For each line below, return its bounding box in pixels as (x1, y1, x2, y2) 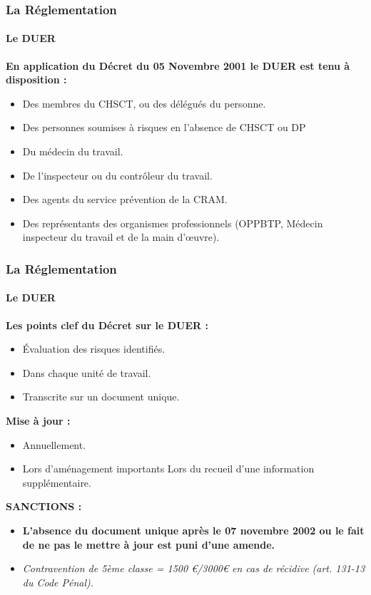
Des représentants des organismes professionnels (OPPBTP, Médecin (22, 215, 323, 230)
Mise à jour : (6, 413, 71, 428)
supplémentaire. (22, 475, 91, 490)
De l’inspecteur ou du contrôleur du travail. (22, 167, 213, 182)
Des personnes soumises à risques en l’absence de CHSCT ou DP (22, 120, 306, 135)
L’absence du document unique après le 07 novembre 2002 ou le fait (22, 522, 365, 537)
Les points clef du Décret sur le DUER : (6, 317, 208, 332)
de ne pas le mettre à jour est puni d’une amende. (22, 537, 275, 552)
